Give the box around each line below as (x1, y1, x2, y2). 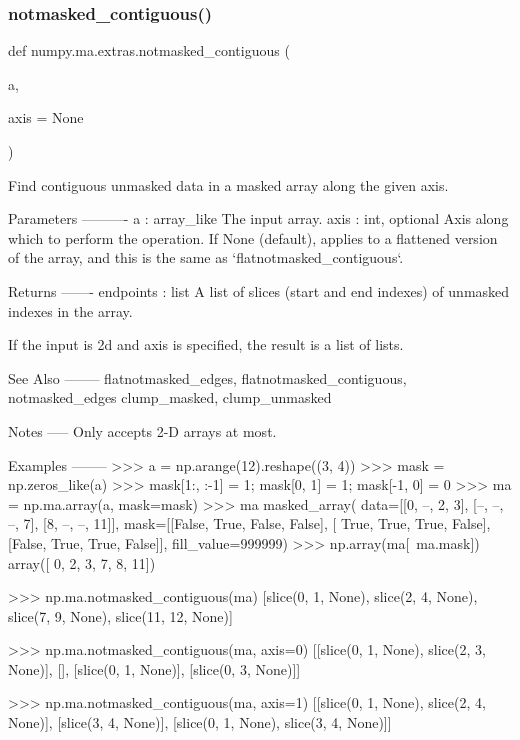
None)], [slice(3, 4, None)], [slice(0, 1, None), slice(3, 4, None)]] (8, 712, 392, 733)
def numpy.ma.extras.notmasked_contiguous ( (8, 40, 290, 61)
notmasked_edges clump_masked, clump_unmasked (8, 387, 332, 408)
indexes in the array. (8, 300, 133, 321)
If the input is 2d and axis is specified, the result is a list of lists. (8, 334, 404, 355)
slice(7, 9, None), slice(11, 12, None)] (8, 605, 233, 626)
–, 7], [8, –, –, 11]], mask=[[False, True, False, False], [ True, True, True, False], (8, 513, 491, 534)
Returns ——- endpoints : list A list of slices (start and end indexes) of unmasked (8, 280, 510, 301)
